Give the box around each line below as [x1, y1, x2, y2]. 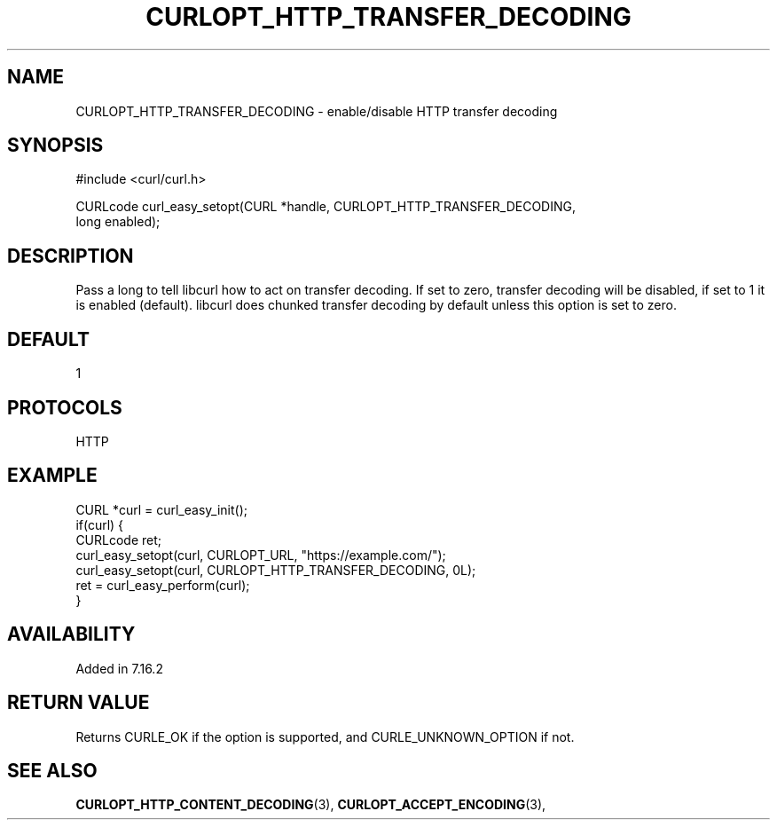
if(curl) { [75, 516, 124, 532]
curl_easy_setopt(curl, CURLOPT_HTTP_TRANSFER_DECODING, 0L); [75, 562, 476, 578]
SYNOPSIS [7, 134, 104, 157]
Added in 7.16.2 [75, 660, 163, 676]
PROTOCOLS [7, 396, 122, 419]
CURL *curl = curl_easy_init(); [75, 501, 247, 517]
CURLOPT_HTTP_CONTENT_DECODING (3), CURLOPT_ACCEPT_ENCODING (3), [75, 797, 546, 813]
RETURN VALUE [7, 691, 150, 714]
